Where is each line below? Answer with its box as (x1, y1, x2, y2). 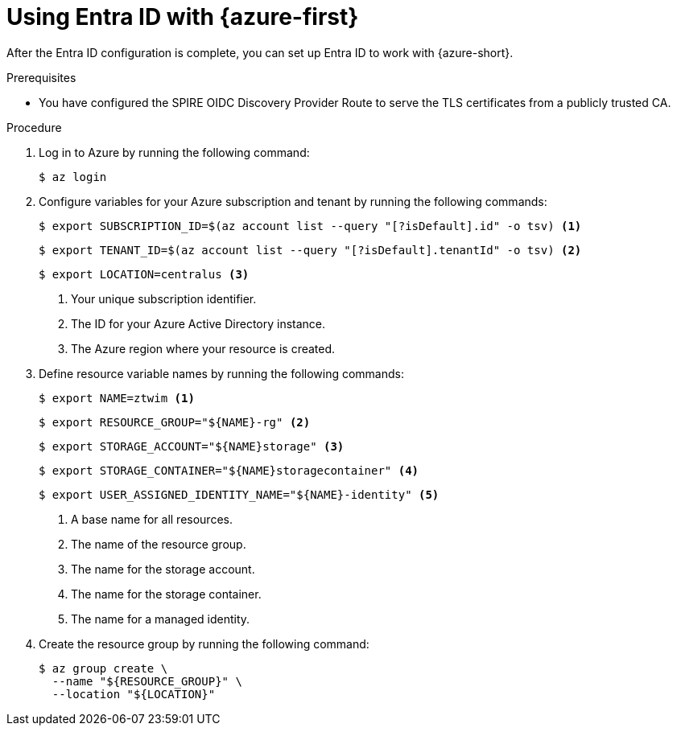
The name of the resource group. (71, 537, 246, 551)
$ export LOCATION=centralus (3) (39, 267, 250, 281)
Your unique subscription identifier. (71, 291, 257, 306)
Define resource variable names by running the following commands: (39, 366, 404, 380)
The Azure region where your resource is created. (71, 341, 336, 356)
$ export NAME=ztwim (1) (39, 391, 195, 405)
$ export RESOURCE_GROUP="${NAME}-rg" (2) (39, 415, 311, 429)
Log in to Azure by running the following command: (39, 145, 310, 159)
